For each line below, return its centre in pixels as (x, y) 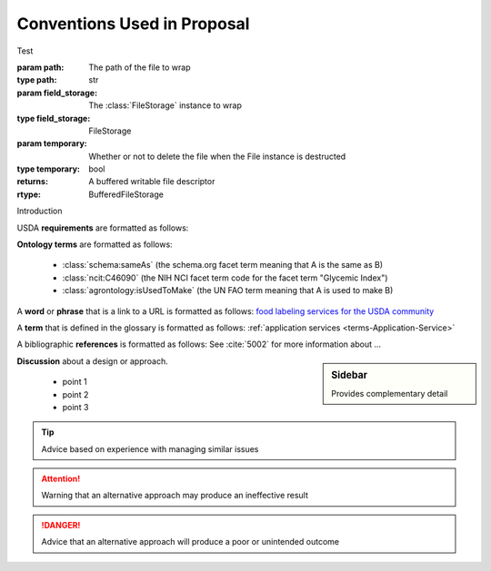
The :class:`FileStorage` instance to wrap (165, 105)
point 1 (75, 382)
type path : (37, 80)
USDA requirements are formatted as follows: (103, 228)
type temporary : (49, 169)
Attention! (61, 479)
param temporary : (52, 143)
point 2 (75, 394)
